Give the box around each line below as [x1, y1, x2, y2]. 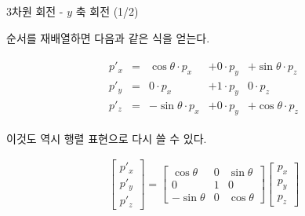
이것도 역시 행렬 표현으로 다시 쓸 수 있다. [6, 130, 207, 146]
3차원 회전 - [6, 3, 64, 19]
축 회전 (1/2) [75, 3, 139, 19]
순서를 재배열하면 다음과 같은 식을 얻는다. [6, 29, 210, 46]
